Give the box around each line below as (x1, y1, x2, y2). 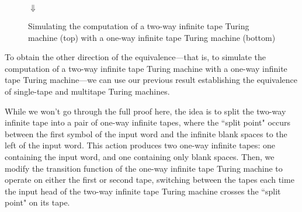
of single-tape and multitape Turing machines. (5, 85, 170, 97)
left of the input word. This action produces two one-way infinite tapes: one (5, 139, 276, 151)
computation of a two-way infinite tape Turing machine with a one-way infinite (5, 62, 287, 74)
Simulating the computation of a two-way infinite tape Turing (28, 20, 249, 32)
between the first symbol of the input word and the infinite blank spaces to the (5, 127, 287, 140)
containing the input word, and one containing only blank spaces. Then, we (5, 150, 275, 162)
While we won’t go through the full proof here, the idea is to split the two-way (5, 105, 286, 117)
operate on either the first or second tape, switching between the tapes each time (5, 173, 294, 186)
